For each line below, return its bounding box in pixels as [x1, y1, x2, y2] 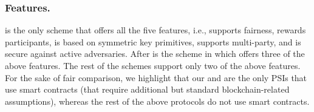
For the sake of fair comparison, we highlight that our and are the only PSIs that [5, 71, 307, 84]
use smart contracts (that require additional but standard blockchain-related [5, 83, 290, 96]
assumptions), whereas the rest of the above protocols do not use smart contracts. [5, 94, 310, 107]
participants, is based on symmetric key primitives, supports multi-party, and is [5, 35, 301, 48]
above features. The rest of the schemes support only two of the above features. [5, 59, 301, 71]
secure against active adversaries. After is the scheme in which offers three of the [5, 47, 305, 60]
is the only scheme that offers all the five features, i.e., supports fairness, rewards [5, 24, 306, 36]
